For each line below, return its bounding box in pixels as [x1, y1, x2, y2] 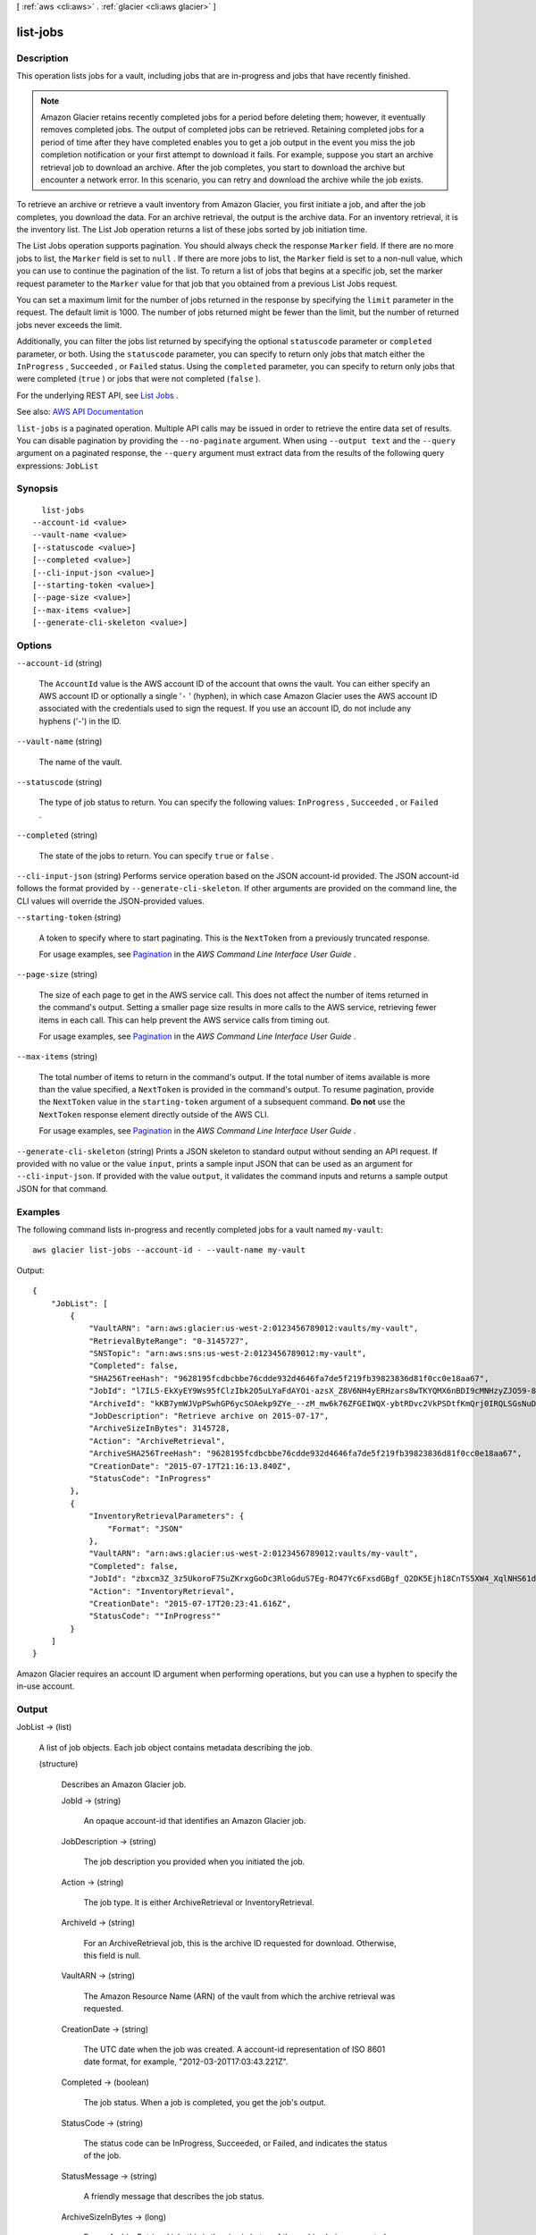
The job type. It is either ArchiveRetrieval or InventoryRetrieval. [83, 1896, 314, 1908]
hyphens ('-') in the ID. [38, 715, 122, 726]
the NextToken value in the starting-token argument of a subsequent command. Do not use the [38, 1096, 406, 1108]
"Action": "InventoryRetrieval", [88, 1586, 236, 1596]
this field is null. [83, 1950, 142, 1961]
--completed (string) [16, 830, 98, 840]
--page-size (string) [16, 969, 98, 980]
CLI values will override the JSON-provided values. [16, 895, 205, 907]
